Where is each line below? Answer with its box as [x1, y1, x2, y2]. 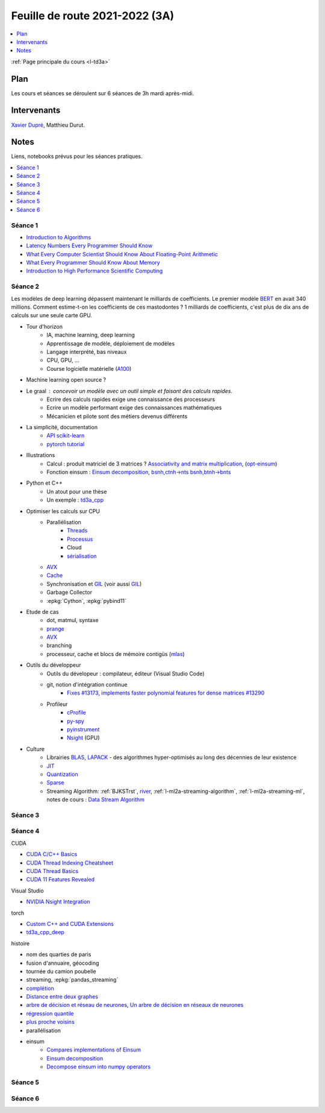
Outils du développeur [26, 661, 81, 669]
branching [46, 642, 72, 649]
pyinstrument [67, 725, 100, 733]
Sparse [46, 779, 64, 786]
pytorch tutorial [46, 440, 85, 447]
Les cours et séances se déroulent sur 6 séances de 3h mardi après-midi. [11, 89, 194, 96]
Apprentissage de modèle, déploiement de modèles [46, 339, 175, 347]
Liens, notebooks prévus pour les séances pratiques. [11, 153, 143, 160]
